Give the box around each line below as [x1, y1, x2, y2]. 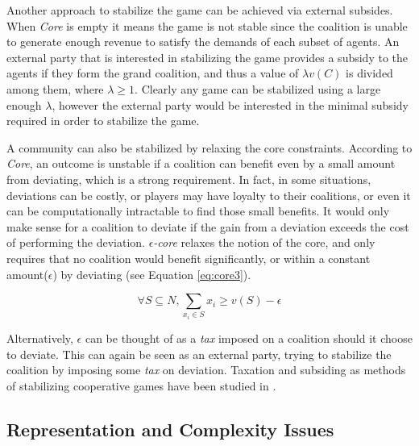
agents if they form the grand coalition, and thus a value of [6, 65, 299, 81]
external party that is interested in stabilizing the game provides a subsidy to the [6, 48, 409, 65]
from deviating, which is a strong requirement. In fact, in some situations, [6, 170, 371, 187]
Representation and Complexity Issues [6, 416, 334, 441]
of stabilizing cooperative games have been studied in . [6, 377, 276, 394]
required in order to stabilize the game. [6, 112, 200, 129]
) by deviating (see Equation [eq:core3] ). [52, 265, 251, 282]
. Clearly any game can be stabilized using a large [135, 80, 381, 97]
